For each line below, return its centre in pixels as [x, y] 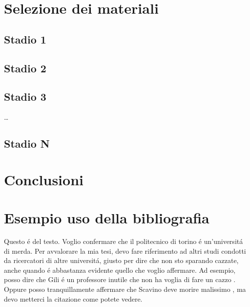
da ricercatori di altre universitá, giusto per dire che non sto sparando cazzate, [121, 260]
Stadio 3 [25, 97]
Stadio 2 [25, 68]
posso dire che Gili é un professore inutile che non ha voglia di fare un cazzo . [120, 279]
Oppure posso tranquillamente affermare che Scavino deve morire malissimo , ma [125, 289]
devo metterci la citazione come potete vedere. [73, 298]
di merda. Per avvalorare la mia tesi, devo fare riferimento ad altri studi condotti [125, 251]
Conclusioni [44, 179]
